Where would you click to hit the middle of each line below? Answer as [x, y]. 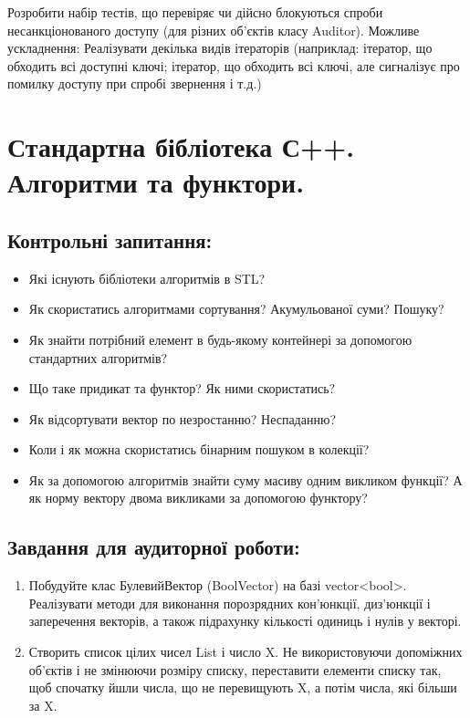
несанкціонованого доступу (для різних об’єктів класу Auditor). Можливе [214, 30]
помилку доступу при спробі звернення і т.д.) [135, 83]
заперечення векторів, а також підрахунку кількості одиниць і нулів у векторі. [245, 621]
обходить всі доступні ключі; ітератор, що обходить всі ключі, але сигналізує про [234, 65]
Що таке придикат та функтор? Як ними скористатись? [182, 388]
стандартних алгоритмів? [98, 357]
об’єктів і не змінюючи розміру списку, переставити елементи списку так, [235, 669]
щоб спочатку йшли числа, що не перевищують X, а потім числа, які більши [243, 687]
